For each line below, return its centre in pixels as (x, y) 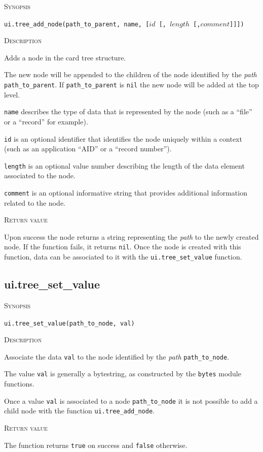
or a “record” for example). (46, 121)
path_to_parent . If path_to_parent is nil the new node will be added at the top (131, 85)
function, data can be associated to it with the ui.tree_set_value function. (123, 257)
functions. (19, 384)
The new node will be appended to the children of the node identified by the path (130, 74)
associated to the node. (40, 175)
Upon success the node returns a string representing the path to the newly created (131, 236)
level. (12, 94)
